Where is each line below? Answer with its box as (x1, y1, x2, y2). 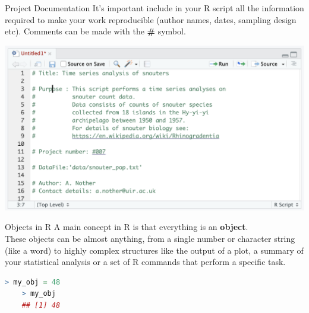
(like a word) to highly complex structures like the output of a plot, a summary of (5, 244, 304, 256)
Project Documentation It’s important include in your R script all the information (5, 2, 304, 14)
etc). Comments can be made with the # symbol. (5, 25, 186, 37)
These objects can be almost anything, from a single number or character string (5, 232, 295, 245)
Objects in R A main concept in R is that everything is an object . (5, 221, 248, 233)
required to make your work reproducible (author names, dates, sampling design (5, 13, 297, 25)
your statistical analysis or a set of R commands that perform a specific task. (5, 255, 286, 268)
